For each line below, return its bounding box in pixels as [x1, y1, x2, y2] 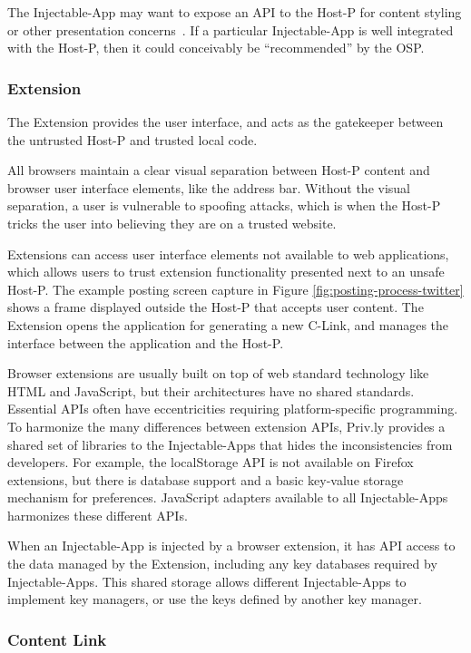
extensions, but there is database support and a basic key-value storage [7, 470, 404, 489]
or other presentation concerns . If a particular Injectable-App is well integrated [7, 20, 454, 39]
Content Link [7, 628, 107, 650]
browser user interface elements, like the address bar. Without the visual [7, 178, 411, 197]
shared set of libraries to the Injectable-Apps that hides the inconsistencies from [7, 434, 453, 453]
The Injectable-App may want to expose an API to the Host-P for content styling [7, 3, 462, 21]
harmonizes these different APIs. [7, 505, 188, 524]
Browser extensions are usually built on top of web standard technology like [7, 364, 429, 383]
